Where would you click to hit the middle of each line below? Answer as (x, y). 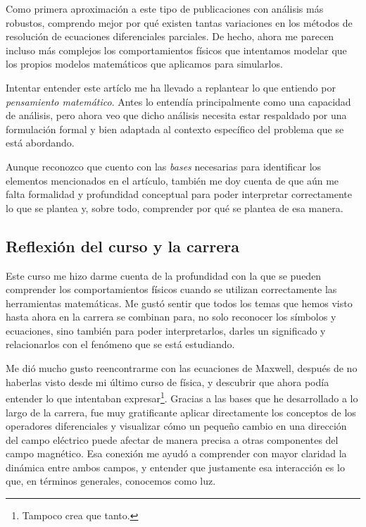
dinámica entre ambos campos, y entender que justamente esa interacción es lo (175, 467)
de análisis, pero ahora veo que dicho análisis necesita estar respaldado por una (176, 115)
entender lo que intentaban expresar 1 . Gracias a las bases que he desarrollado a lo (182, 397)
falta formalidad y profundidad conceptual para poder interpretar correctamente (179, 194)
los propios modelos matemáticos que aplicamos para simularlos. (144, 64)
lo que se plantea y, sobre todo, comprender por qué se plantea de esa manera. (175, 207)
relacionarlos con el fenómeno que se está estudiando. (120, 344)
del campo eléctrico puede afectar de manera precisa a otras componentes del (172, 439)
